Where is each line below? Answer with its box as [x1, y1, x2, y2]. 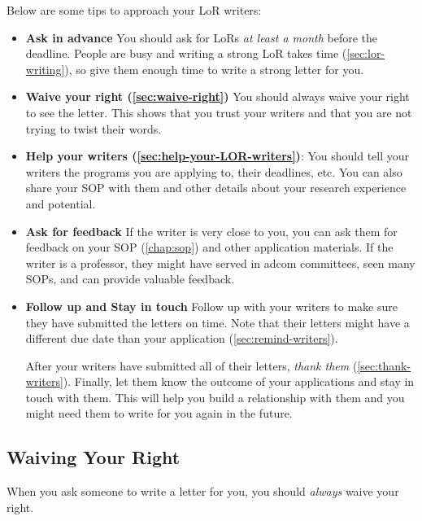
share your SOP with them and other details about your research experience [25, 179, 407, 196]
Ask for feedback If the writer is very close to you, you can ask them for [25, 222, 398, 239]
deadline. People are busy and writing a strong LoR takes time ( [25, 45, 347, 62]
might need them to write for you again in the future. [25, 405, 293, 422]
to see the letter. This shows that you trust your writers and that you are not [25, 103, 412, 120]
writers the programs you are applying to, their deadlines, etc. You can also [25, 163, 402, 180]
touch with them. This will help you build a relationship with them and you [25, 388, 405, 405]
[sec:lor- [346, 45, 385, 62]
